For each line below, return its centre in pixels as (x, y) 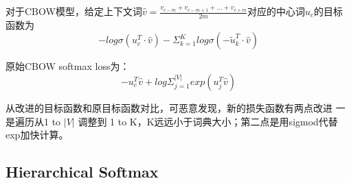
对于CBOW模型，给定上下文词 (74, 11)
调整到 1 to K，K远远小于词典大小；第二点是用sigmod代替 (208, 121)
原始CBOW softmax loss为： (68, 66)
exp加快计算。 (37, 135)
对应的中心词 (276, 11)
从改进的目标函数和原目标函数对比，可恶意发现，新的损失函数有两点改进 (169, 108)
